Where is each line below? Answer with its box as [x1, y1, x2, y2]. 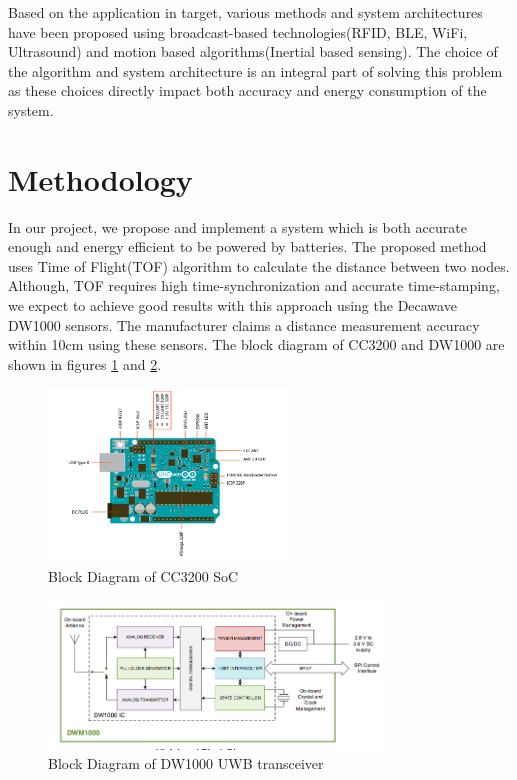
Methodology [8, 158, 193, 199]
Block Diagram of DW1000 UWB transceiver [48, 753, 324, 774]
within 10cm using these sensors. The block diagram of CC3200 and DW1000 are [8, 334, 505, 355]
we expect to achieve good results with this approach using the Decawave [8, 295, 457, 316]
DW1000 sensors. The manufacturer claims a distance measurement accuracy [8, 314, 480, 335]
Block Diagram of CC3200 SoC [48, 565, 239, 586]
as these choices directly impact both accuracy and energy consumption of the [8, 80, 487, 101]
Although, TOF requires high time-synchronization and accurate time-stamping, [8, 275, 500, 296]
